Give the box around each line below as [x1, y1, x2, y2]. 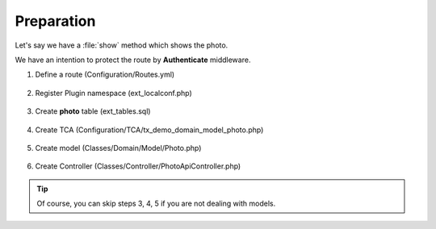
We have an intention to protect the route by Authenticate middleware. [15, 55, 251, 65]
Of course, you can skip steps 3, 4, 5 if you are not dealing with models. [36, 198, 276, 209]
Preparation [15, 12, 96, 30]
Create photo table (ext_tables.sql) [35, 106, 151, 116]
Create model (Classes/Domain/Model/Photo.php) [35, 143, 202, 152]
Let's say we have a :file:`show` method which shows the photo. [15, 40, 228, 50]
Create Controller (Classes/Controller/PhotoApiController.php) [35, 161, 241, 171]
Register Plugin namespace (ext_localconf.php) [35, 88, 193, 98]
